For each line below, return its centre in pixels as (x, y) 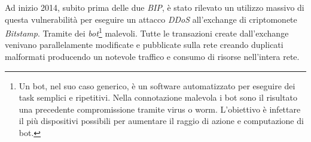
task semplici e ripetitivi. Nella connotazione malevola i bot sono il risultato (158, 97)
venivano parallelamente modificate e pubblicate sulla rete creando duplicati (144, 45)
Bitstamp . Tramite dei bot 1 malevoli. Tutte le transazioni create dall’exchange (147, 32)
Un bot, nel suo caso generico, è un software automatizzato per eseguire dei (157, 85)
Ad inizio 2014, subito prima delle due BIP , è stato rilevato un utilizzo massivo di (155, 7)
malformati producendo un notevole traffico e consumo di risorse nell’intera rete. (152, 57)
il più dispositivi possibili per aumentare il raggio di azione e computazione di (161, 121)
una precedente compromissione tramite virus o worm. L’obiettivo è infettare (160, 109)
